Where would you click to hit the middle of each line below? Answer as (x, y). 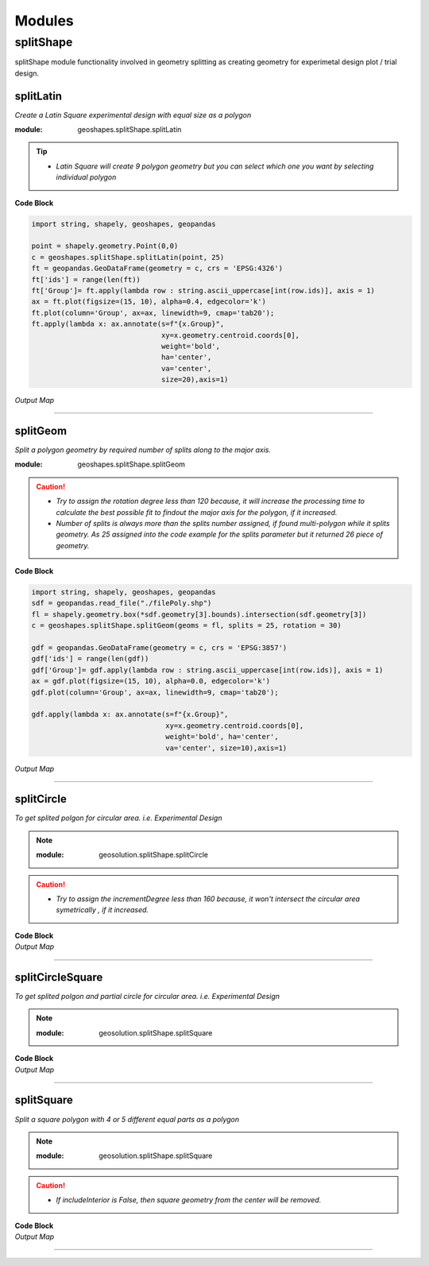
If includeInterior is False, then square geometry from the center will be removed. (189, 1200)
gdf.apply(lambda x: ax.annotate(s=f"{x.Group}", (130, 714)
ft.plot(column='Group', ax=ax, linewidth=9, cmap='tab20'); (153, 313)
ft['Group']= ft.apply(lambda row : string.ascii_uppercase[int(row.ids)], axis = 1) (203, 290)
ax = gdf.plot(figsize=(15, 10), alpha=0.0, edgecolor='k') (151, 681)
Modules (44, 21)
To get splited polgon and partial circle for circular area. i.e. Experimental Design (147, 997)
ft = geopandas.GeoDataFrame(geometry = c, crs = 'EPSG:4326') (157, 269)
